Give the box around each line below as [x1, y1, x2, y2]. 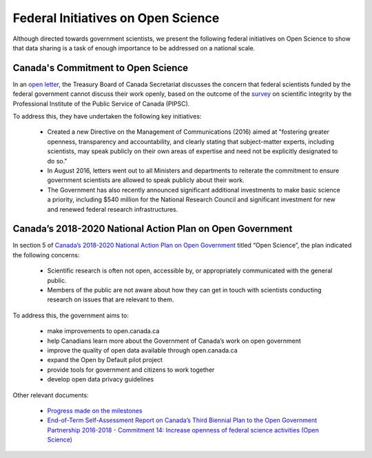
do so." [47, 157, 68, 165]
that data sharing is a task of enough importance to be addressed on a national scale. [12, 43, 256, 52]
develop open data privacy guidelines [47, 375, 154, 384]
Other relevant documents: [12, 390, 89, 399]
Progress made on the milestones [47, 406, 143, 415]
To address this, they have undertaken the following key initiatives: [12, 112, 202, 121]
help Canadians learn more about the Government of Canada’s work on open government [47, 337, 301, 345]
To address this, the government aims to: [12, 311, 129, 319]
